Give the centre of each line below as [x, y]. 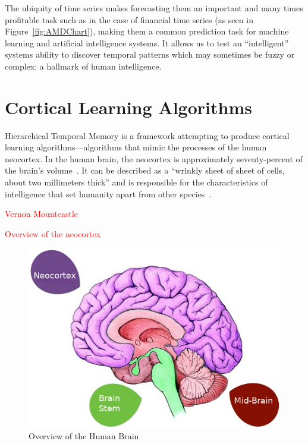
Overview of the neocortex [53, 233]
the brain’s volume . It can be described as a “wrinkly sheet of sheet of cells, [145, 170]
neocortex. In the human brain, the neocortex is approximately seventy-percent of [154, 158]
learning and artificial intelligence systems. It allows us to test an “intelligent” [147, 42]
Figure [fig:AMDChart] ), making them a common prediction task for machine [147, 31]
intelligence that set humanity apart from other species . [108, 193]
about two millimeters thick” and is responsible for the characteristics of [136, 182]
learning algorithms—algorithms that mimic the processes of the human [136, 147]
